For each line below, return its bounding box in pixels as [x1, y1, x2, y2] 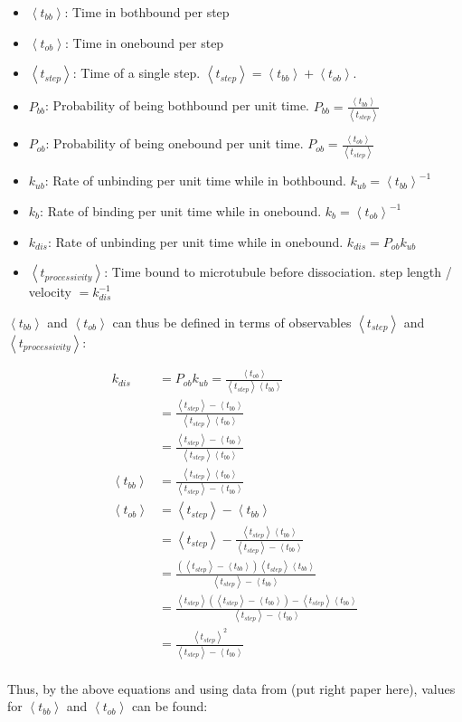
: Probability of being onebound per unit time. [45, 134, 304, 153]
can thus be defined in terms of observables [112, 312, 352, 331]
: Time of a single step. [72, 63, 201, 82]
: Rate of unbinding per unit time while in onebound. [47, 232, 344, 251]
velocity [28, 282, 71, 301]
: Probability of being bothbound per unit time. [44, 96, 310, 115]
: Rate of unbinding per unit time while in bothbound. [44, 171, 346, 190]
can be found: [131, 697, 208, 716]
